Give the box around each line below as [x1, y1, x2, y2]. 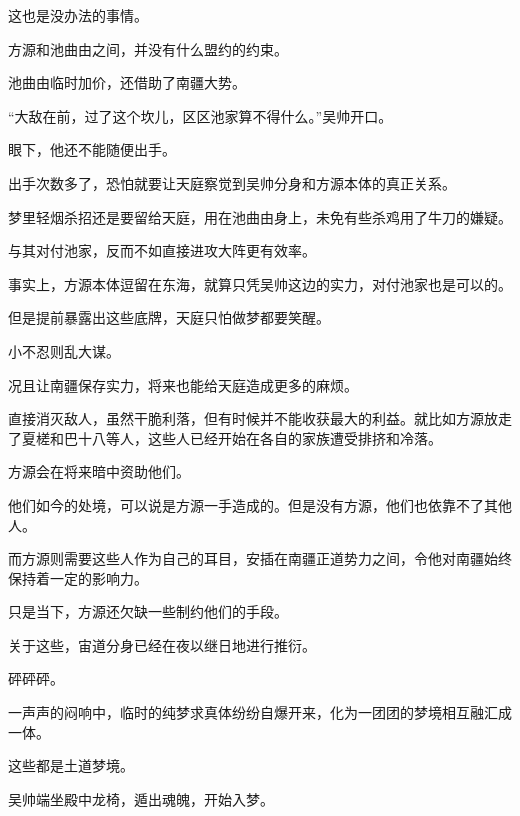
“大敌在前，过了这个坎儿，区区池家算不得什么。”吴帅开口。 [8, 105, 393, 126]
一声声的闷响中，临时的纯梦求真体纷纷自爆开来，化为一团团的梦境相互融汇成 [8, 702, 512, 723]
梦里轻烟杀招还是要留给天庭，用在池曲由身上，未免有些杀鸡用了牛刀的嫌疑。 [8, 206, 512, 227]
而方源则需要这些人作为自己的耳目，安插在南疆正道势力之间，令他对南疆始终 [8, 548, 512, 569]
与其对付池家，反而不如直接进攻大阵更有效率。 [8, 240, 316, 261]
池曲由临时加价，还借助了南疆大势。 [8, 72, 246, 93]
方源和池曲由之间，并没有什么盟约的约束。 [8, 38, 288, 59]
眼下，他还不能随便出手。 [8, 139, 176, 160]
